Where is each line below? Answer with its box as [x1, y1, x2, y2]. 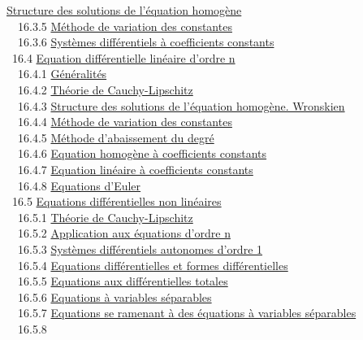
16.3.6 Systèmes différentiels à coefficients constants [17, 33, 274, 50]
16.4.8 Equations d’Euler [17, 177, 141, 194]
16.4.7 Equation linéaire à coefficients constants [17, 160, 253, 177]
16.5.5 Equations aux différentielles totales [17, 272, 228, 290]
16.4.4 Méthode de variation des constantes [17, 113, 232, 130]
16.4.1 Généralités [17, 65, 107, 82]
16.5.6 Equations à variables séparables [17, 288, 212, 305]
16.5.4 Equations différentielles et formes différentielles [17, 256, 288, 273]
